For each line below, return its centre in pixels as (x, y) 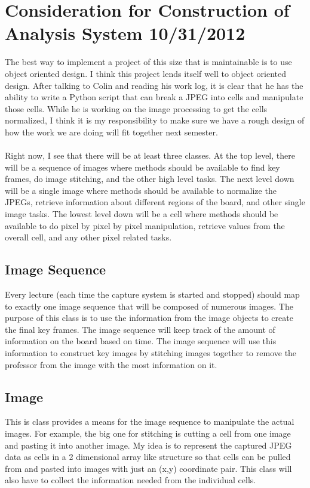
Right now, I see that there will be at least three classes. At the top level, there (150, 155)
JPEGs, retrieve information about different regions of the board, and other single (155, 202)
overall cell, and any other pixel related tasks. (88, 237)
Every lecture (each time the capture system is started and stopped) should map (152, 294)
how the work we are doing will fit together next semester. (111, 132)
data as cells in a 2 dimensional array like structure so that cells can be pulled (148, 457)
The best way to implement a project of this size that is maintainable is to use (148, 62)
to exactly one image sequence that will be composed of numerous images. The (149, 306)
